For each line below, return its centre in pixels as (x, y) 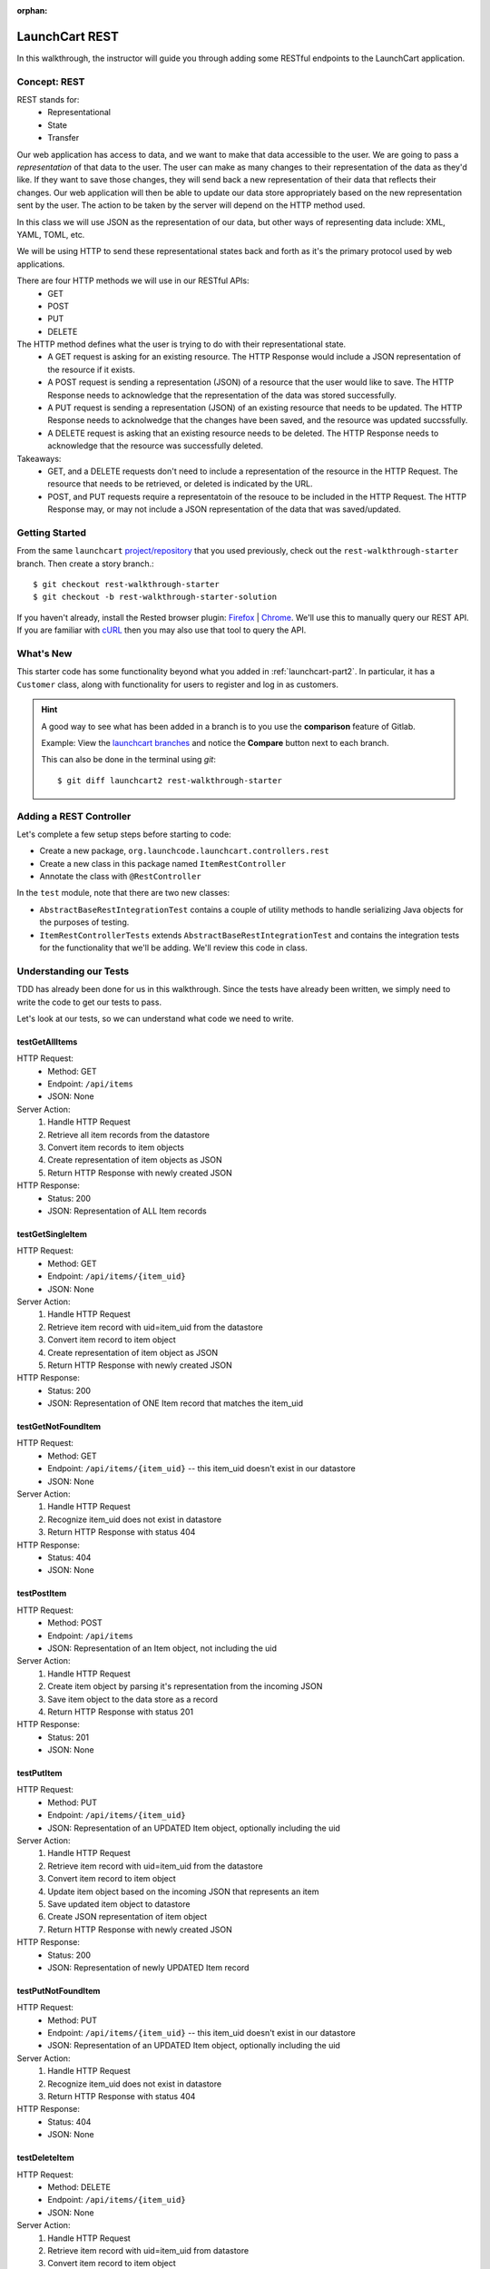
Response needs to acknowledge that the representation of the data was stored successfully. (222, 395)
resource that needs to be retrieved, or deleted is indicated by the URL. (180, 484)
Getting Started (51, 533)
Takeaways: (39, 458)
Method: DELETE (79, 2187)
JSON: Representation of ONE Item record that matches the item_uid (176, 1403)
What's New (44, 653)
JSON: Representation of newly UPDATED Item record (148, 1967)
